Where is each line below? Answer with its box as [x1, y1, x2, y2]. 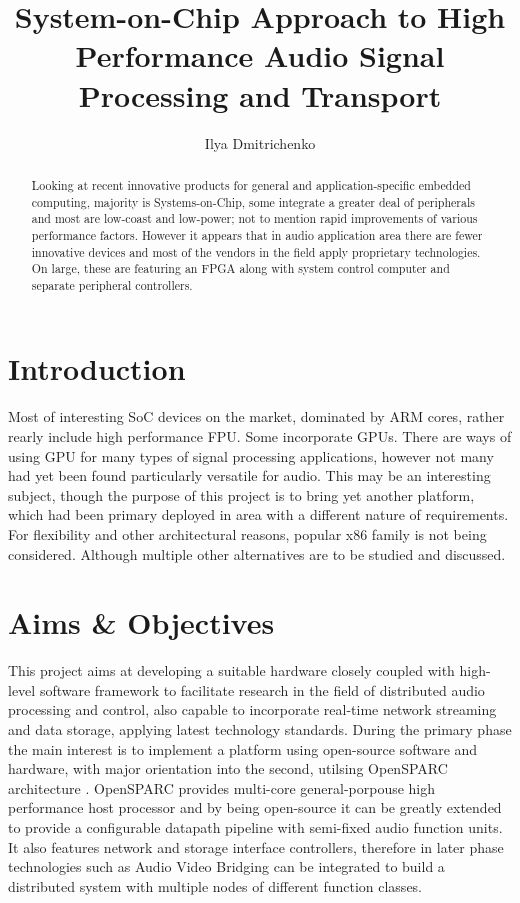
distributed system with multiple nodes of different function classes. [8, 875, 423, 896]
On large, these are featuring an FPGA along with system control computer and [31, 260, 450, 277]
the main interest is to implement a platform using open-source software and [8, 738, 478, 759]
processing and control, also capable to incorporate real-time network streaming [8, 699, 497, 720]
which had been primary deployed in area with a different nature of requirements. [8, 504, 509, 525]
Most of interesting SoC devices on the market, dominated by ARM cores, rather [8, 406, 505, 427]
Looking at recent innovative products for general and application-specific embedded [31, 176, 471, 193]
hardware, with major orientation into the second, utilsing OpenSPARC [8, 758, 448, 779]
